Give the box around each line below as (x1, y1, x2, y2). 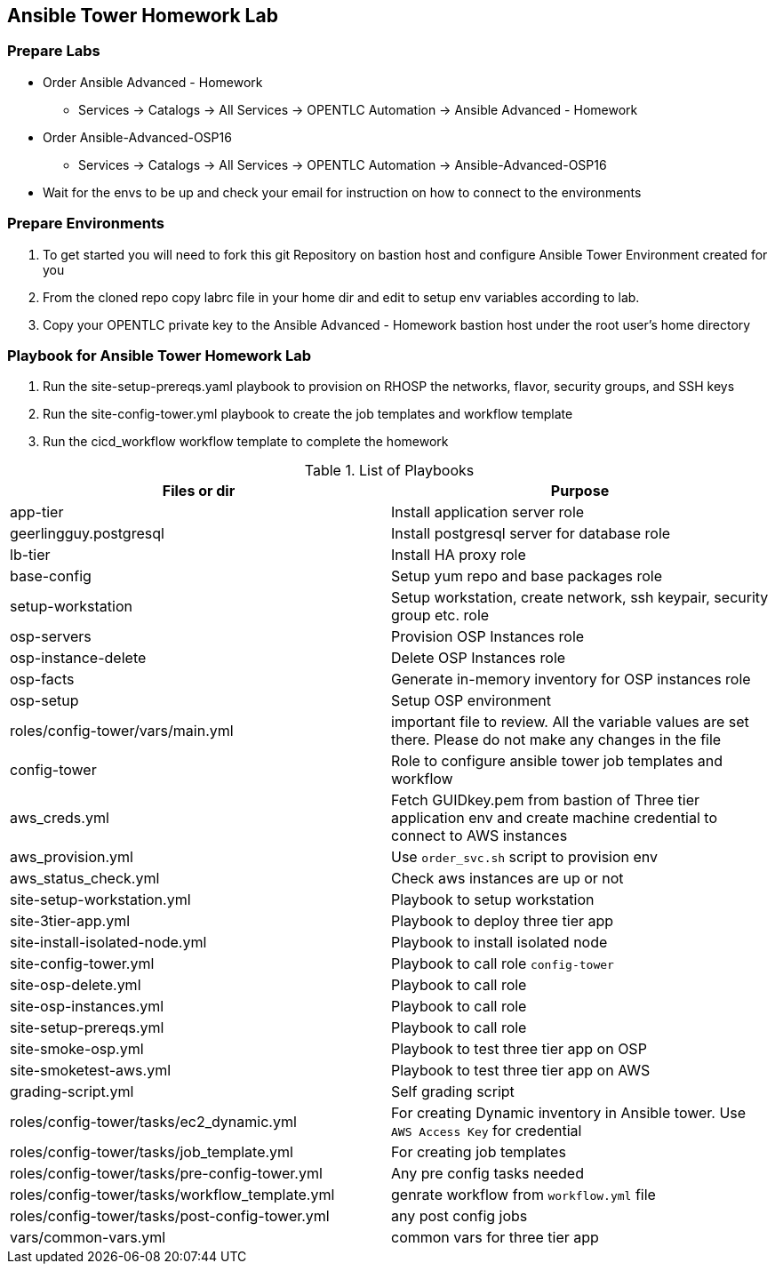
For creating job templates (391, 1143, 566, 1162)
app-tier (10, 503, 64, 522)
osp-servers (10, 628, 92, 646)
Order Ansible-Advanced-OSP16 (43, 129, 232, 145)
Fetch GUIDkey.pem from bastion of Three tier (391, 791, 699, 810)
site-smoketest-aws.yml (10, 1061, 172, 1080)
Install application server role (391, 503, 585, 522)
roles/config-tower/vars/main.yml (10, 722, 234, 740)
